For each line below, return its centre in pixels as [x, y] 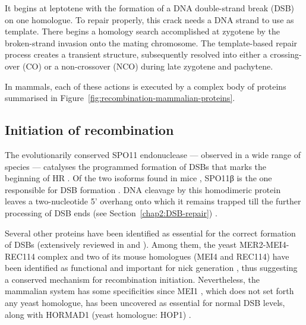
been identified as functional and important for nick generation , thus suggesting [151, 268]
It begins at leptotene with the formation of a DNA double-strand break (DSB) [149, 8]
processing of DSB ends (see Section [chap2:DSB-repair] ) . [111, 212]
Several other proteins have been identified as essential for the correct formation [150, 233]
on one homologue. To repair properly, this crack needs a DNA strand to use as [149, 19]
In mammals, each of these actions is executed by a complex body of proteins [146, 86]
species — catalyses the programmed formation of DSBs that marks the [136, 166]
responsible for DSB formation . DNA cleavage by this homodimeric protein [143, 189]
